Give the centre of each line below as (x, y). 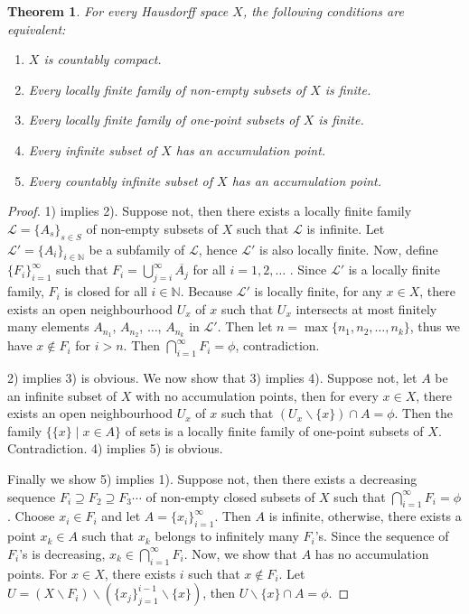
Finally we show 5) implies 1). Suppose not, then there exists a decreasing (212, 478)
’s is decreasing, (62, 553)
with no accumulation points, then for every (257, 395)
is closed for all (106, 291)
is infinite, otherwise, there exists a (365, 516)
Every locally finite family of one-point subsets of (164, 120)
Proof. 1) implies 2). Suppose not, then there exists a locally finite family (210, 211)
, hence (218, 249)
